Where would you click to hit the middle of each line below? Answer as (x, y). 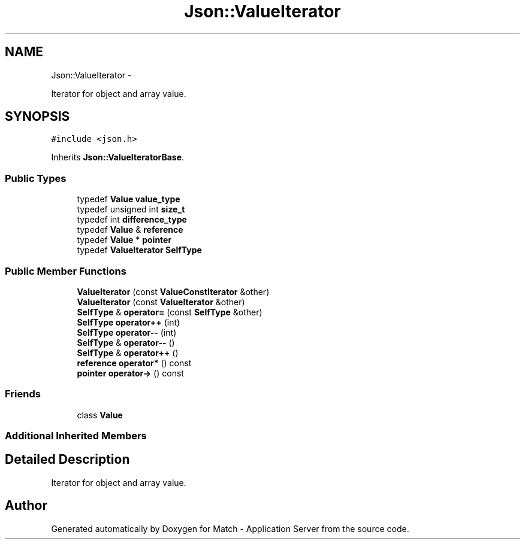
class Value (100, 415)
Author (26, 506)
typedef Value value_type (129, 199)
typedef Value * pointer (124, 240)
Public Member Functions (66, 271)
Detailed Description (67, 460)
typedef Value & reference (130, 230)
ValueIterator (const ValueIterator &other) (161, 302)
